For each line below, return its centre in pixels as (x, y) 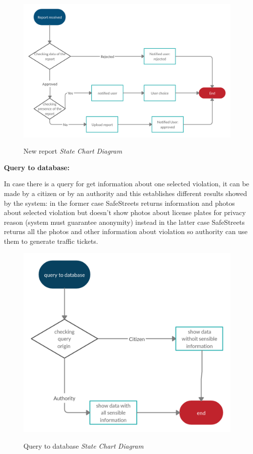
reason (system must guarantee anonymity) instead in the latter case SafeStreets (124, 222)
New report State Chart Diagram (73, 151)
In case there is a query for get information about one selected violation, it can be (127, 184)
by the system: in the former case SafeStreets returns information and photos (119, 203)
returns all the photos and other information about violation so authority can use (126, 231)
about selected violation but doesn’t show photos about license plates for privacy (125, 212)
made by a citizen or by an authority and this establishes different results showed (126, 193)
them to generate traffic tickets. (51, 241)
